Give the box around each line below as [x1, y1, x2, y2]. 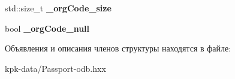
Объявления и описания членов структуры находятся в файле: [5, 42, 231, 54]
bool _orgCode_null [5, 22, 90, 34]
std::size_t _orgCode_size [5, 2, 112, 14]
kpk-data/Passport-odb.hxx [5, 62, 106, 74]
